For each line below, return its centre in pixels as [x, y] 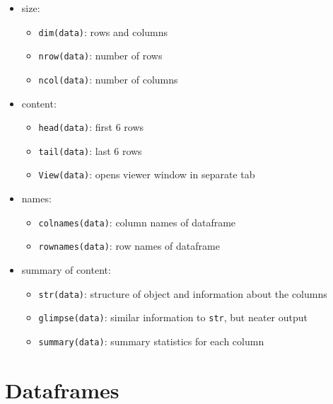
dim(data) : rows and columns [103, 31]
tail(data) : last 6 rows [90, 150]
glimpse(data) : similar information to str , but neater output [173, 317]
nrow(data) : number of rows [100, 56]
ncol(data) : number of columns [108, 79]
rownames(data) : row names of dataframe [129, 246]
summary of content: [66, 270]
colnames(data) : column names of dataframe [137, 222]
